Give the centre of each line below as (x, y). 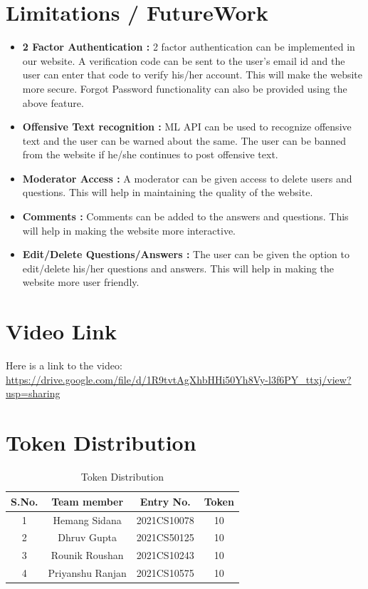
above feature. (53, 102)
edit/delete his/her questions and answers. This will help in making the (178, 268)
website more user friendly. (81, 282)
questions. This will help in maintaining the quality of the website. (168, 192)
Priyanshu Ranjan (87, 573)
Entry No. (165, 501)
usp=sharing (33, 393)
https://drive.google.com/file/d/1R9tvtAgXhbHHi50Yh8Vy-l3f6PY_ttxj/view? (179, 379)
